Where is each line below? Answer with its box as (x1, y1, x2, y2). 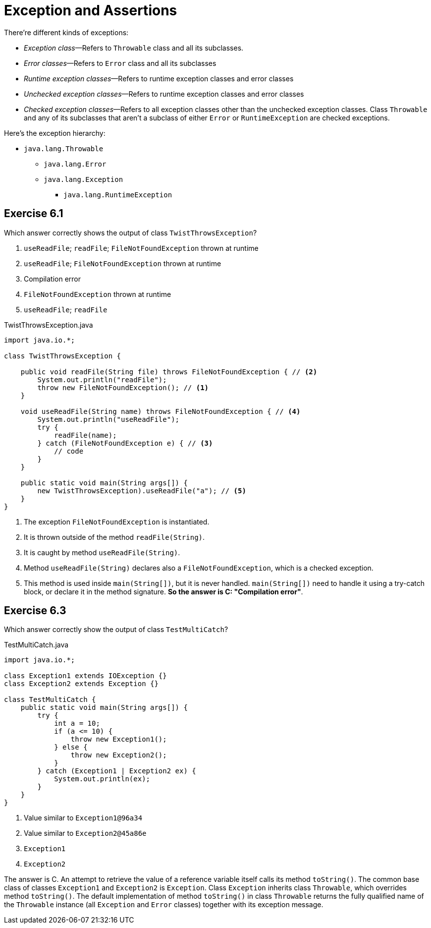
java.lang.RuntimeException (63, 190, 172, 199)
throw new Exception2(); (70, 751, 167, 759)
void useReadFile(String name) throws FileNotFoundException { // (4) (20, 407, 301, 415)
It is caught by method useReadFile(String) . (24, 548, 180, 557)
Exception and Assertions (4, 2, 177, 19)
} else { (54, 743, 88, 752)
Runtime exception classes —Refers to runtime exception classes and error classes (24, 74, 294, 83)
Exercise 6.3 (4, 604, 66, 617)
